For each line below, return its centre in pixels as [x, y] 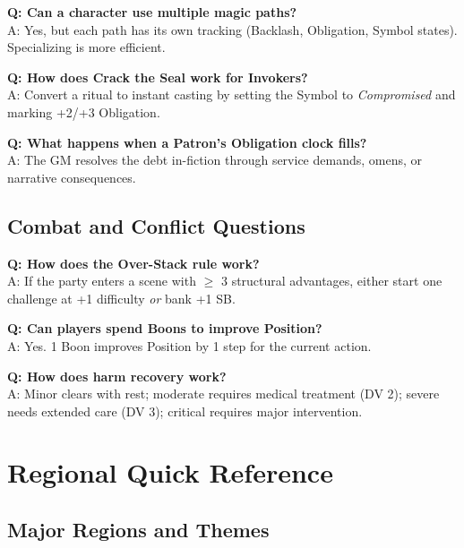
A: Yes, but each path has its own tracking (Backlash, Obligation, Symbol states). [232, 29]
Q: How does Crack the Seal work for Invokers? [158, 77]
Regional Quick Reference [170, 472]
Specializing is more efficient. [86, 47]
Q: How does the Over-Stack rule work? [133, 263]
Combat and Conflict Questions [156, 225]
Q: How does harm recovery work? [117, 376]
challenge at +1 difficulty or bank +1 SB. [121, 298]
